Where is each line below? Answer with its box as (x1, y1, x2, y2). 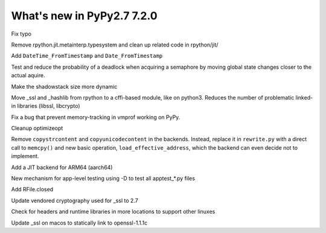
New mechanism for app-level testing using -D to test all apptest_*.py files (11, 175, 196, 182)
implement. (11, 153, 39, 160)
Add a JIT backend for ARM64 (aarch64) (11, 164, 113, 171)
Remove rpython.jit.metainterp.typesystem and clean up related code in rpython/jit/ (11, 41, 219, 48)
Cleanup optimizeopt (11, 124, 63, 132)
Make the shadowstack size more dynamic (11, 83, 118, 90)
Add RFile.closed (11, 186, 54, 193)
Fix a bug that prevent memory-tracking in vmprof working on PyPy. (11, 113, 181, 121)
